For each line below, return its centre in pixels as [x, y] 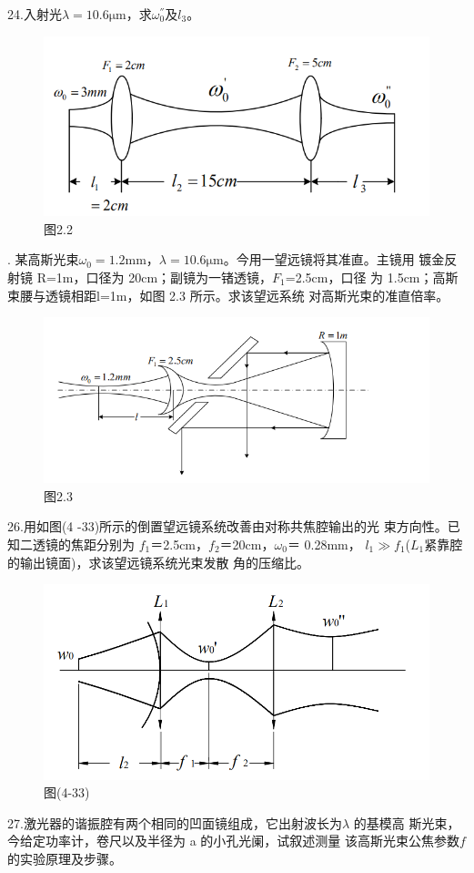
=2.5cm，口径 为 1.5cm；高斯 [372, 277]
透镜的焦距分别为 [83, 544]
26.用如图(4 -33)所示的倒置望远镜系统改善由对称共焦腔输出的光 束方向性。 [227, 526]
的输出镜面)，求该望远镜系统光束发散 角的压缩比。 [159, 562]
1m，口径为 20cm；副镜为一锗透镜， [164, 277]
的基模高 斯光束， [407, 822]
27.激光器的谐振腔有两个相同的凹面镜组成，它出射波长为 [175, 822]
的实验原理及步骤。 [65, 859]
